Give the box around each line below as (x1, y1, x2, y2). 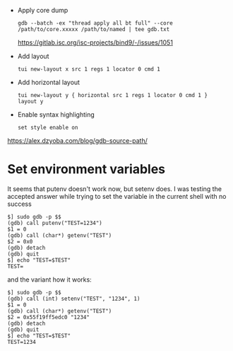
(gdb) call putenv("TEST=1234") (7, 219, 102, 226)
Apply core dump (17, 6, 68, 14)
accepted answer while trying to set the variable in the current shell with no (7, 192, 227, 200)
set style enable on (17, 124, 78, 131)
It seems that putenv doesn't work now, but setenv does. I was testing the (7, 184, 222, 193)
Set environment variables (7, 161, 166, 178)
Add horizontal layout (17, 78, 80, 86)
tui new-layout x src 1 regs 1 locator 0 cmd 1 (17, 66, 160, 73)
